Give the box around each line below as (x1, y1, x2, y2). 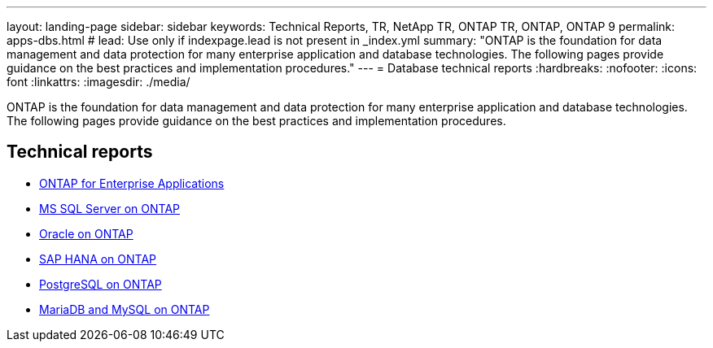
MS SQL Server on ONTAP (39, 201, 181, 215)
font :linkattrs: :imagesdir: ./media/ (7, 75, 190, 89)
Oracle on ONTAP (39, 226, 133, 241)
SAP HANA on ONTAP (39, 251, 157, 266)
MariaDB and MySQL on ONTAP (39, 302, 210, 316)
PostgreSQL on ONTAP (39, 276, 162, 291)
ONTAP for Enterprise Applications (39, 176, 225, 190)
